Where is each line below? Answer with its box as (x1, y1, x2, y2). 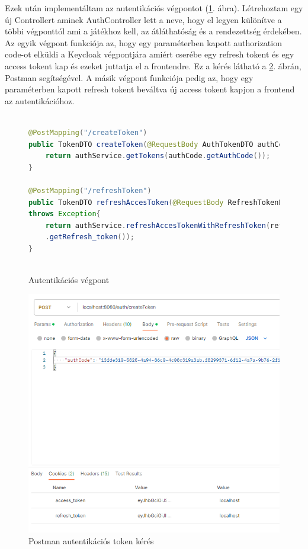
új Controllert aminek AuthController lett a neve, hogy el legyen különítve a (5, 13, 282, 25)
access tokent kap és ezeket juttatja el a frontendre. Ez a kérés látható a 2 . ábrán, (5, 59, 301, 72)
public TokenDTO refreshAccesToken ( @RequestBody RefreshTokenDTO (28, 198, 291, 207)
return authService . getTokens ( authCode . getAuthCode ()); (45, 152, 271, 160)
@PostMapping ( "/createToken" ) (28, 128, 147, 137)
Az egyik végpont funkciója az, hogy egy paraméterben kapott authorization (5, 36, 282, 49)
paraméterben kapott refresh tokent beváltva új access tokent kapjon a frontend (5, 83, 295, 95)
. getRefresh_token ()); (45, 233, 134, 242)
